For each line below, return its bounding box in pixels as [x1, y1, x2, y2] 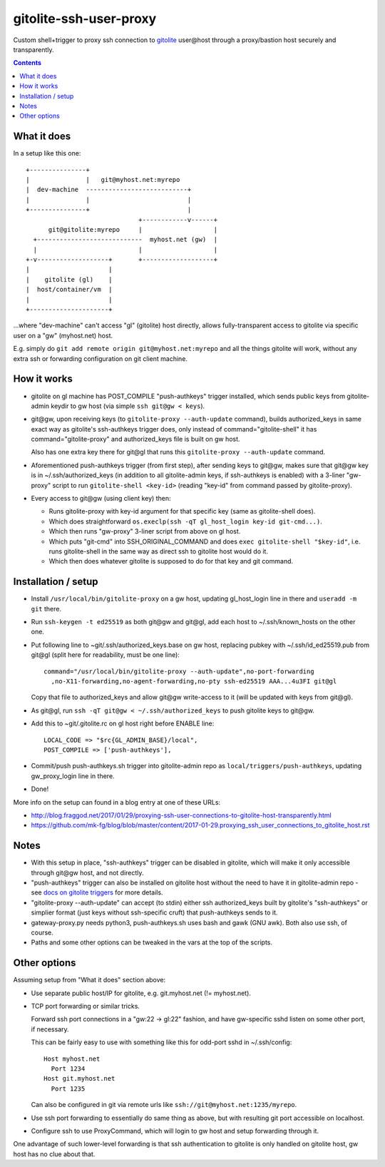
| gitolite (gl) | [26, 275, 113, 283]
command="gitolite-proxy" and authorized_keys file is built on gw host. [31, 435, 240, 444]
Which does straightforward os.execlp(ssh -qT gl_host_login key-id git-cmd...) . [48, 517, 322, 526]
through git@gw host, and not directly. [31, 868, 144, 877]
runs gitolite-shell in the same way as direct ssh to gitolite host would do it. [48, 546, 269, 556]
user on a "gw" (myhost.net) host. [13, 331, 113, 340]
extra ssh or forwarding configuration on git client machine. [13, 354, 188, 363]
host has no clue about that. [13, 1149, 96, 1158]
